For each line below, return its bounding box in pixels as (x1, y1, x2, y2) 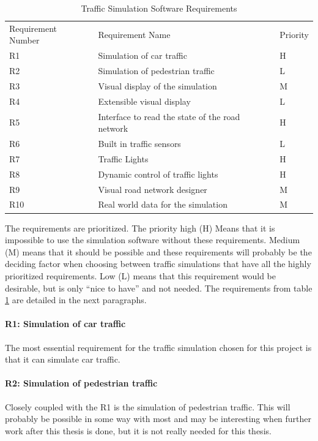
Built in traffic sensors (98, 137, 181, 150)
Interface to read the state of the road (98, 110, 240, 123)
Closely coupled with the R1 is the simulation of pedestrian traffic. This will (5, 400, 290, 413)
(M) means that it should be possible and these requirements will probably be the (5, 245, 312, 258)
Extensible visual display (98, 94, 191, 107)
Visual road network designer (98, 183, 207, 195)
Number (9, 34, 40, 47)
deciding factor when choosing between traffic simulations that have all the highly (5, 257, 311, 270)
